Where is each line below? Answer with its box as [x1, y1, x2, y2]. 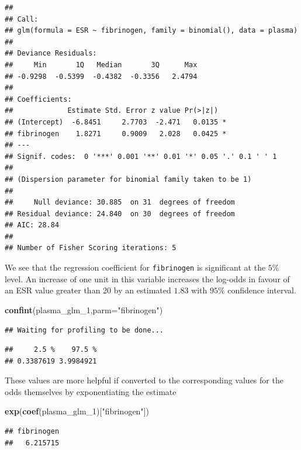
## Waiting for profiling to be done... [5, 326, 164, 334]
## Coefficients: [5, 95, 72, 103]
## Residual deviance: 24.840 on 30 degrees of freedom [5, 209, 235, 218]
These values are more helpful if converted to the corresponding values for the [5, 374, 283, 386]
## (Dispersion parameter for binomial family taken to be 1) [5, 175, 252, 184]
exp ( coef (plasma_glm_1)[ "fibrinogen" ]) [5, 405, 149, 417]
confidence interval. [227, 284, 296, 296]
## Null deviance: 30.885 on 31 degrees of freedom [5, 198, 235, 207]
